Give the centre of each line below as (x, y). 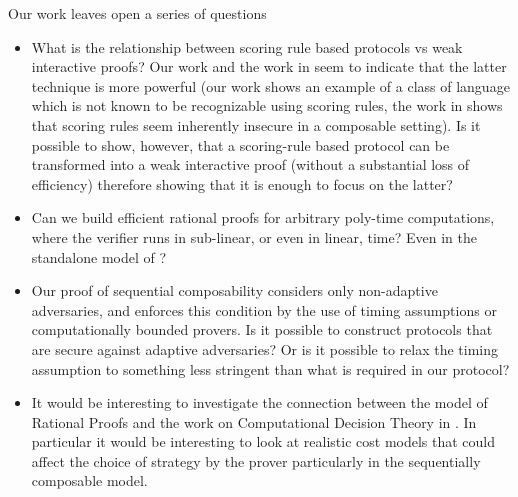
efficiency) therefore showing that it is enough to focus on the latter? (242, 183)
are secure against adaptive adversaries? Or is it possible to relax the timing (265, 348)
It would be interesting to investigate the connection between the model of (259, 402)
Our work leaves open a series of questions (137, 13)
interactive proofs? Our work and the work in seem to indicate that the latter (269, 66)
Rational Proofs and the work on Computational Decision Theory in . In (254, 421)
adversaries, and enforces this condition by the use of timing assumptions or (264, 309)
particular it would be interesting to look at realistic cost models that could (263, 441)
